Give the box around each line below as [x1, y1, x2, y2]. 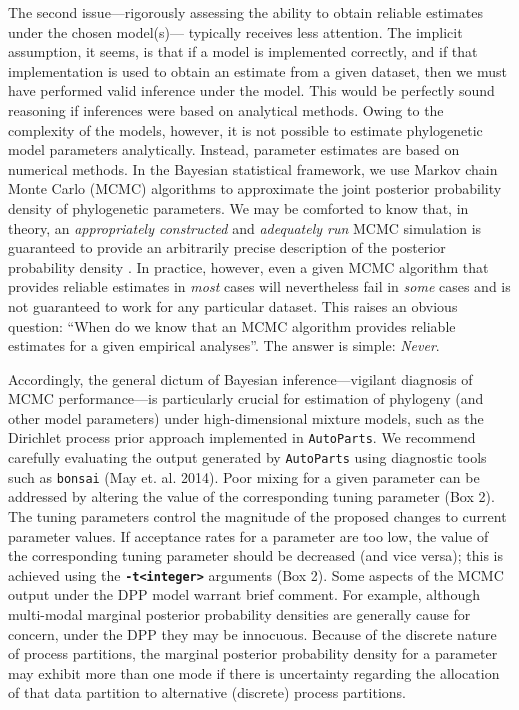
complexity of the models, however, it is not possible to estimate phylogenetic [8, 119, 483, 140]
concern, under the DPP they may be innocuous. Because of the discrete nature [8, 623, 497, 644]
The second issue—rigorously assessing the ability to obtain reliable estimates [8, 2, 483, 22]
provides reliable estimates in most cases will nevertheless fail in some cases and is [8, 276, 511, 297]
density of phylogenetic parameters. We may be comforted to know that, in [8, 197, 469, 218]
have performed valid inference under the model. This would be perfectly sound [8, 80, 495, 101]
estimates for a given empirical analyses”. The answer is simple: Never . [8, 335, 440, 356]
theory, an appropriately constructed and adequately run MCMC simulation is [8, 217, 482, 238]
